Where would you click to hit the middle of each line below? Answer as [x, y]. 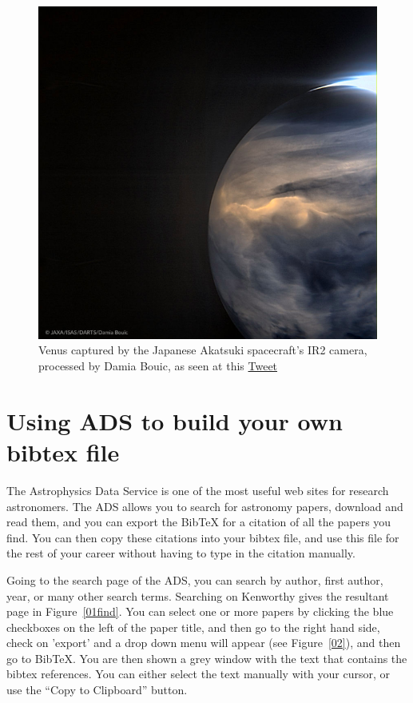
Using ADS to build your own [175, 420]
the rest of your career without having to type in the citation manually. [181, 553]
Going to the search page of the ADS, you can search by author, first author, [195, 579]
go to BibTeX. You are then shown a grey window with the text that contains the [207, 658]
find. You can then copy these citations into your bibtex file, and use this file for [203, 537]
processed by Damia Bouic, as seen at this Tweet [158, 366]
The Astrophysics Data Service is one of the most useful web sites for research [198, 490]
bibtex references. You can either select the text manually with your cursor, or [198, 674]
